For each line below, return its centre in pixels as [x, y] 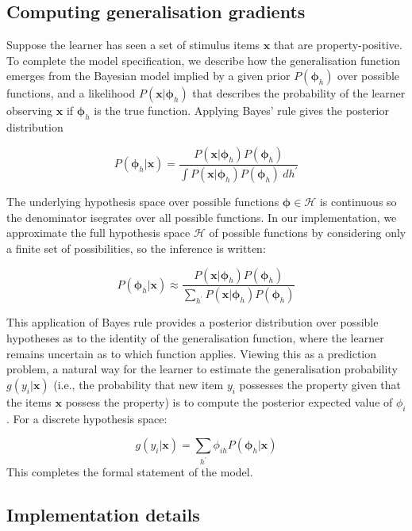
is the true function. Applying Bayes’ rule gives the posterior [241, 111]
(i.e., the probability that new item [139, 384]
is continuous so [358, 202]
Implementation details [103, 515]
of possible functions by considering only [308, 233]
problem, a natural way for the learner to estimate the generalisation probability [202, 369]
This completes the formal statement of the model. [130, 472]
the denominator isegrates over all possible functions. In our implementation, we [202, 217]
